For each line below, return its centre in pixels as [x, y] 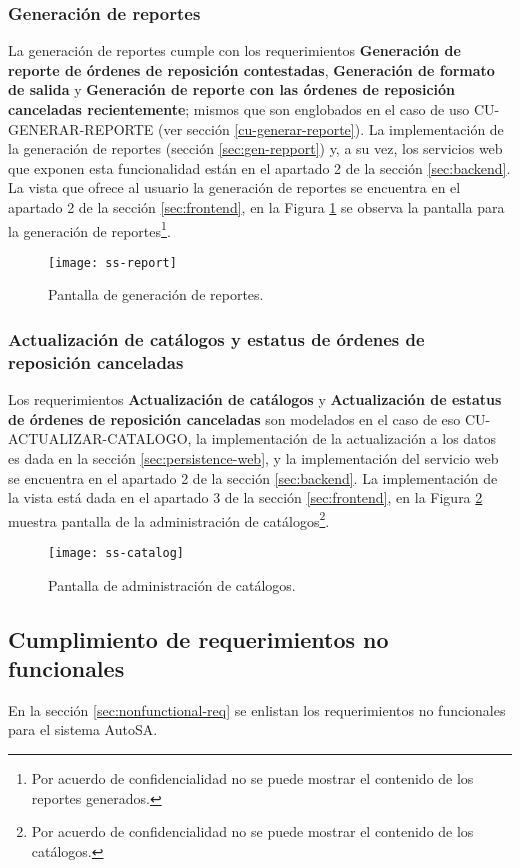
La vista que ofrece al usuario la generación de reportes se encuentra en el [234, 187]
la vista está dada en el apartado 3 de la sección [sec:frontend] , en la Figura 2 [245, 497]
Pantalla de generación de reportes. [156, 294]
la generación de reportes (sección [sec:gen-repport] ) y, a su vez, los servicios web [255, 148]
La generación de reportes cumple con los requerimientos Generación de [234, 50]
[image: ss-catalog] [116, 553]
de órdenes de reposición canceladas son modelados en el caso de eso [234, 418]
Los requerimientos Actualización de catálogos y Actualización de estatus [255, 399]
